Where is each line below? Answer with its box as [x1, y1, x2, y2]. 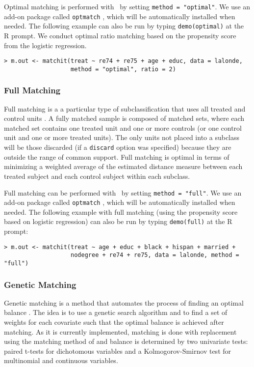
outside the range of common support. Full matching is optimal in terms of [4, 151, 229, 162]
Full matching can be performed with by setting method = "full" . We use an [4, 187, 242, 198]
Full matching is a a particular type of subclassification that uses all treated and [4, 103, 246, 113]
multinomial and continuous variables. [4, 355, 118, 366]
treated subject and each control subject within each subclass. [4, 170, 190, 181]
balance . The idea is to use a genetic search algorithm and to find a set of [4, 307, 228, 317]
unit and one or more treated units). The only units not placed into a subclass [4, 132, 240, 142]
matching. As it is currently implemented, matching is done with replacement [4, 326, 237, 337]
